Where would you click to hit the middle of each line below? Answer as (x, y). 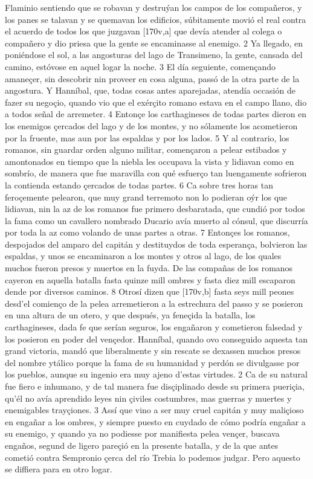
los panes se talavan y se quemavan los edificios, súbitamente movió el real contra (156, 19)
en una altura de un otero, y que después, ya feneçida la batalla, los (130, 315)
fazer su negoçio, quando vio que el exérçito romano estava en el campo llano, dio (156, 102)
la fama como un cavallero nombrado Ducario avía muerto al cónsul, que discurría (156, 220)
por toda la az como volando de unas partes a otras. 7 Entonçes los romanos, (147, 232)
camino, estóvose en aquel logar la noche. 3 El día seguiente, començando (140, 66)
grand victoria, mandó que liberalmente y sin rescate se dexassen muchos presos (153, 351)
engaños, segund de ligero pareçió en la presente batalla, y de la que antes (142, 445)
